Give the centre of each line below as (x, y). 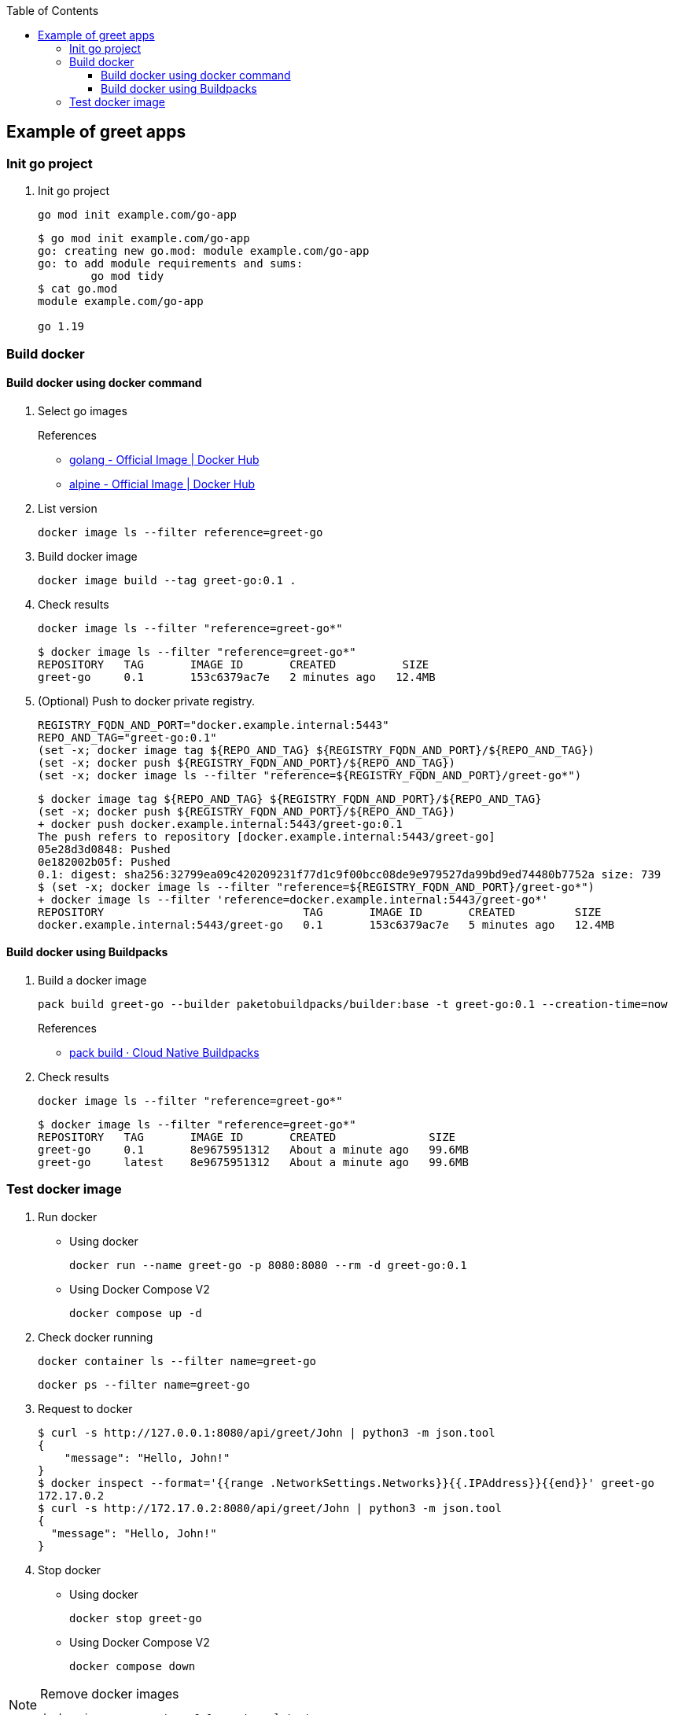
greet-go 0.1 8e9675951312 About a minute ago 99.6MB (253, 1150)
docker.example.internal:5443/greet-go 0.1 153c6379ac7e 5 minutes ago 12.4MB (326, 924)
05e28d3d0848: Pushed (104, 849)
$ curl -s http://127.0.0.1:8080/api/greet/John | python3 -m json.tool (267, 1432)
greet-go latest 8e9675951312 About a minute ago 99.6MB (253, 1163)
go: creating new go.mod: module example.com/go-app (204, 251)
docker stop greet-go (136, 1618)
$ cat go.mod (78, 289)
